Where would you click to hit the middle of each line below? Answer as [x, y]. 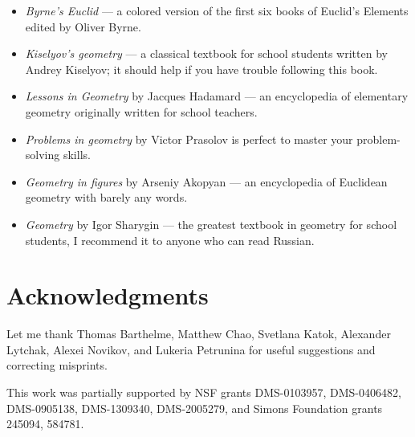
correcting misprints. [57, 365]
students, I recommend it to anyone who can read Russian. [170, 240]
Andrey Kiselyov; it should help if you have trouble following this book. [201, 69]
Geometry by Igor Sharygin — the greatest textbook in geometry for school [211, 224]
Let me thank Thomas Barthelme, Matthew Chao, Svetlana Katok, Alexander [199, 334]
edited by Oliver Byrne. [83, 26]
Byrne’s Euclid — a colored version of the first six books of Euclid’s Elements [217, 10]
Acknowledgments [108, 295]
